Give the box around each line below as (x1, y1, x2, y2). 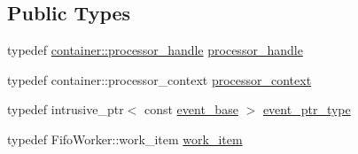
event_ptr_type (262, 100, 351, 119)
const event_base (144, 100, 238, 119)
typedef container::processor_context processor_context (7, 70, 312, 89)
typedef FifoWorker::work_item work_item (7, 129, 243, 148)
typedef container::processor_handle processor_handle (7, 41, 303, 59)
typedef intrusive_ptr (7, 100, 124, 119)
